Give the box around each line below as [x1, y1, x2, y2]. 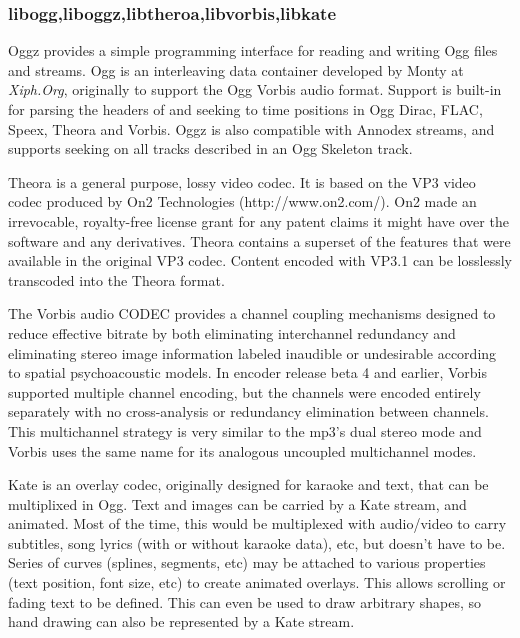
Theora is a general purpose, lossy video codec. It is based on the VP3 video [8, 171, 476, 192]
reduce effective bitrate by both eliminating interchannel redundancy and [8, 322, 456, 343]
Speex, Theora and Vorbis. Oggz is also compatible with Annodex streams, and [8, 118, 495, 139]
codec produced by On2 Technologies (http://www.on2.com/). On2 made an [8, 191, 477, 212]
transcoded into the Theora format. [8, 269, 225, 290]
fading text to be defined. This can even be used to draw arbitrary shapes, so [8, 591, 482, 612]
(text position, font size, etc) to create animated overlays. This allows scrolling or [8, 572, 506, 593]
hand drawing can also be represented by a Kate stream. [8, 611, 355, 632]
